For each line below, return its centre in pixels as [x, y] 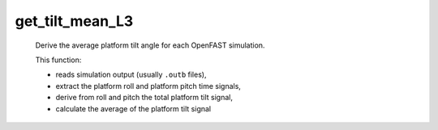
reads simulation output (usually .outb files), [131, 75]
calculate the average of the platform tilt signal [133, 108]
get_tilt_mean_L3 [74, 21]
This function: [58, 60]
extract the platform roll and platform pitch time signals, [148, 86]
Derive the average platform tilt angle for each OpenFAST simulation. [150, 45]
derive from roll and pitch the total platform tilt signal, [144, 98]
